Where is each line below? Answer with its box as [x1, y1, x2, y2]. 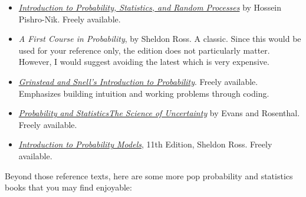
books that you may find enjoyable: [5, 181, 132, 193]
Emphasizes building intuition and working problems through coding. [18, 87, 269, 99]
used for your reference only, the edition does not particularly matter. [18, 44, 270, 56]
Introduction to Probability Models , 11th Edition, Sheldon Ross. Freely [18, 138, 272, 150]
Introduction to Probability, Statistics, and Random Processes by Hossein [18, 1, 282, 13]
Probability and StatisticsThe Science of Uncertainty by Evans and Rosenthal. [18, 107, 300, 119]
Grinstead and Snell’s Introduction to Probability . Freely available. [18, 75, 258, 87]
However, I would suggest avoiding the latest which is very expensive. [18, 55, 269, 68]
